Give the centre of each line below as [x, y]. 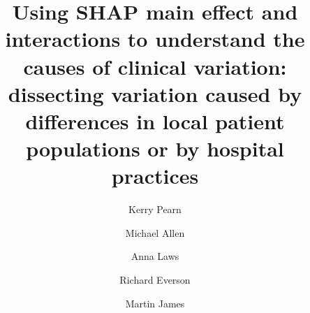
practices [155, 176]
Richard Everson [155, 280]
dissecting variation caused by [155, 93]
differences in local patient [155, 121]
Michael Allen [155, 232]
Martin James [155, 303]
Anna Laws [155, 256]
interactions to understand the [155, 39]
